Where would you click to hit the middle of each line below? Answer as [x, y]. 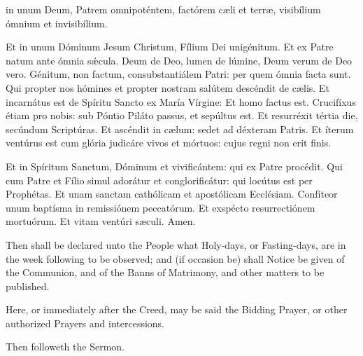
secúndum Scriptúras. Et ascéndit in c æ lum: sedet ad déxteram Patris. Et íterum [180, 129]
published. [28, 286]
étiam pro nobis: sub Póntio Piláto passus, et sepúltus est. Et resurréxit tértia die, [182, 115]
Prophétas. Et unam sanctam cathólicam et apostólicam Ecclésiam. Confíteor [172, 194]
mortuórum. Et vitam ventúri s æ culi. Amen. [101, 221]
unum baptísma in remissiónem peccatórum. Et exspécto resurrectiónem [161, 207]
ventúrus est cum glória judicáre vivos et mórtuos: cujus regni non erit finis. [169, 143]
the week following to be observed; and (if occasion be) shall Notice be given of [175, 258]
